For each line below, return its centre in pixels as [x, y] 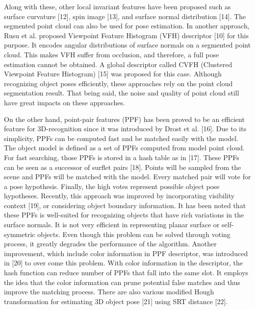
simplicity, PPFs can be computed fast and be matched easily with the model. [121, 138]
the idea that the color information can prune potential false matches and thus [122, 282]
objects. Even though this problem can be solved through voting [134, 234]
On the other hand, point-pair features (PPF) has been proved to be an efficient [124, 119]
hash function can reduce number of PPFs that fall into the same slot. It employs [126, 273]
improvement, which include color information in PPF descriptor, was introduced [126, 253]
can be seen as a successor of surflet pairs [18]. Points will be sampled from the [123, 167]
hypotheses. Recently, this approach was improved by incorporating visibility [119, 196]
